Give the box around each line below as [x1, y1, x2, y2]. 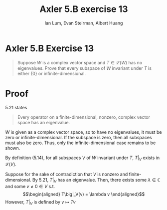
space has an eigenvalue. [17, 119, 70, 125]
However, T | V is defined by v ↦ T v [5, 199, 76, 207]
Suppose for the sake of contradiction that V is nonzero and [5, 171, 128, 178]
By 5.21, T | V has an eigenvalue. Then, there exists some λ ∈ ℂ [32, 177, 161, 184]
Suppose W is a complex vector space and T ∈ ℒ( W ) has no [17, 59, 143, 65]
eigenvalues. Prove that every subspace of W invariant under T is [17, 65, 152, 71]
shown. [5, 145, 20, 151]
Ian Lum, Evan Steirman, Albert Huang [44, 20, 123, 26]
